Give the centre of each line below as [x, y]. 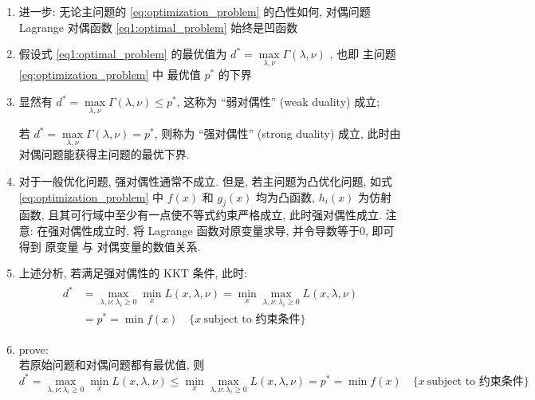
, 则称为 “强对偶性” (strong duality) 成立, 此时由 [277, 133]
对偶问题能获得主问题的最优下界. [104, 154]
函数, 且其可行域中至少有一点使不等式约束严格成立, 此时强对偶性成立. [200, 215]
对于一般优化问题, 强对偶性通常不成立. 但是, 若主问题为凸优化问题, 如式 [206, 181]
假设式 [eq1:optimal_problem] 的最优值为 [123, 54]
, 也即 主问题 [363, 54]
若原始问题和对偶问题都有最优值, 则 [112, 365]
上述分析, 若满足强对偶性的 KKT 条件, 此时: [133, 273]
